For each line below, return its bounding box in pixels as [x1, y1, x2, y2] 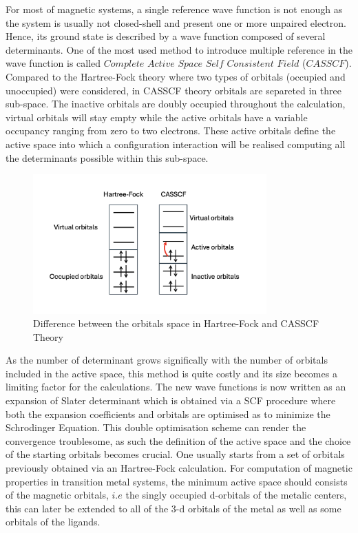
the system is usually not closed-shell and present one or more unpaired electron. [6, 15, 346, 30]
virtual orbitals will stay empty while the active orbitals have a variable [6, 109, 308, 124]
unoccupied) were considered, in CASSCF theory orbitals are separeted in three [6, 83, 341, 97]
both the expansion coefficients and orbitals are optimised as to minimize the [6, 406, 330, 421]
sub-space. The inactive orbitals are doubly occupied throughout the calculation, [6, 96, 346, 111]
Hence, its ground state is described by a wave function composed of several [6, 29, 326, 43]
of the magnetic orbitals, [6, 488, 109, 502]
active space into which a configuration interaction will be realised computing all [6, 136, 346, 151]
